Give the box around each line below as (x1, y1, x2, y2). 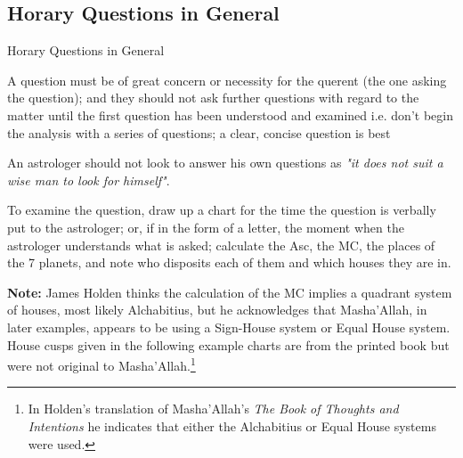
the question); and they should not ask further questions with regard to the (7, 88, 419, 107)
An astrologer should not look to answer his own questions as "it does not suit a (7, 153, 443, 172)
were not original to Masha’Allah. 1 (7, 354, 196, 374)
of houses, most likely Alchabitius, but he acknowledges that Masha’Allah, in (7, 300, 427, 319)
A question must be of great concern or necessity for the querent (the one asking (7, 70, 447, 89)
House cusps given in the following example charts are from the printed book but (7, 335, 450, 354)
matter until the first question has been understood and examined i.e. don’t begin (7, 105, 453, 124)
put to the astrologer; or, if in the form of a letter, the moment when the (7, 217, 404, 236)
